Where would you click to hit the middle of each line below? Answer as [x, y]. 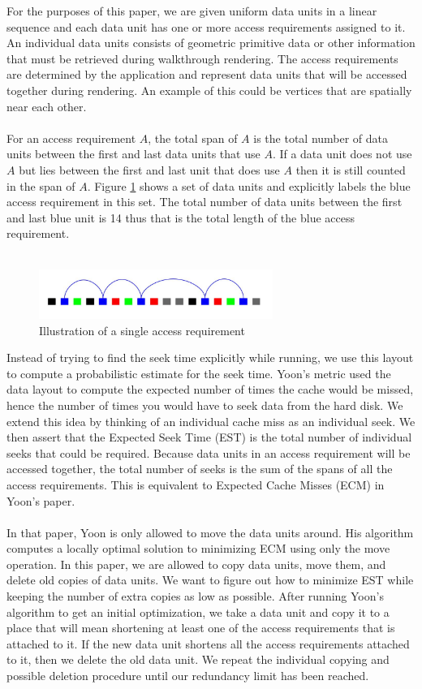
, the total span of [193, 138]
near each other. [47, 106]
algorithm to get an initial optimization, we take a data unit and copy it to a [198, 611]
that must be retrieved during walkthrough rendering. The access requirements [202, 58]
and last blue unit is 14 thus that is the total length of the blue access [181, 217]
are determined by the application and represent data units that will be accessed [207, 74]
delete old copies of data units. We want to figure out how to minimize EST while [210, 580]
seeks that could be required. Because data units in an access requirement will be [209, 452]
